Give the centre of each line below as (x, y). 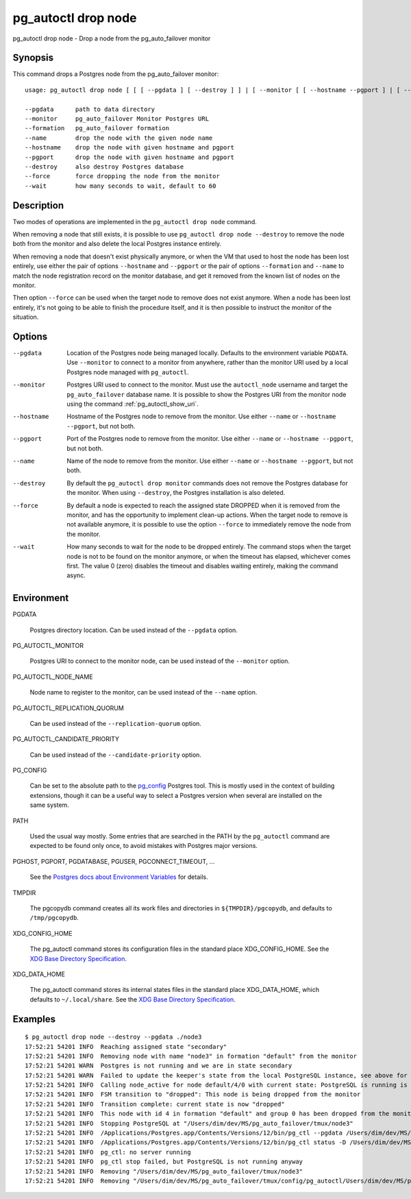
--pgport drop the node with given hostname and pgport (129, 157)
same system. (50, 805)
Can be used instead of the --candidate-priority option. (116, 755)
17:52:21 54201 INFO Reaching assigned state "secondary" (126, 1046)
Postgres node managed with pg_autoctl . (128, 372)
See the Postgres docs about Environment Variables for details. (119, 877)
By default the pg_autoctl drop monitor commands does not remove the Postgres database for (208, 483)
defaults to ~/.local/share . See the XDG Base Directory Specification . (133, 999)
